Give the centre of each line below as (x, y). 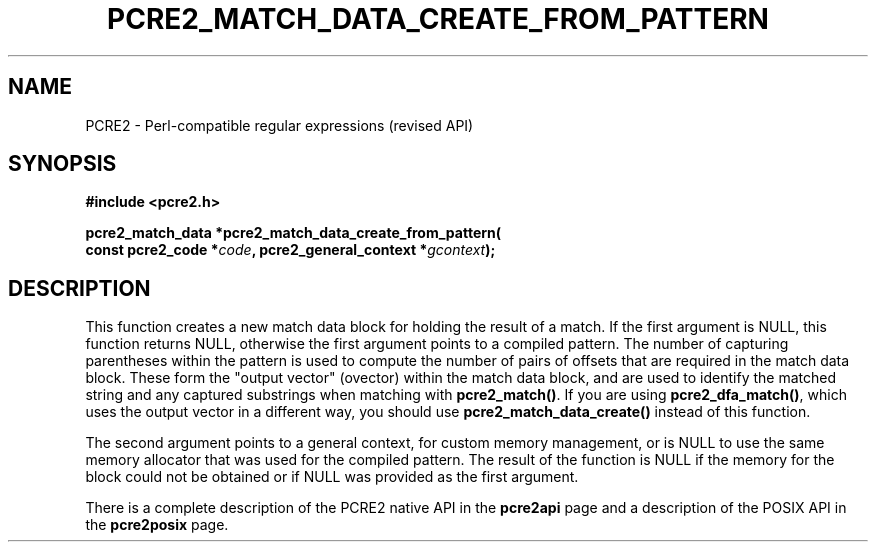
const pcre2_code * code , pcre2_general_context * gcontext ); (290, 250)
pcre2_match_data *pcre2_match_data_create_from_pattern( (293, 233)
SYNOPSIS (62, 164)
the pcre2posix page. (157, 525)
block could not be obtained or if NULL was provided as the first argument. (332, 477)
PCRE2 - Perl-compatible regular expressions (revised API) (279, 125)
